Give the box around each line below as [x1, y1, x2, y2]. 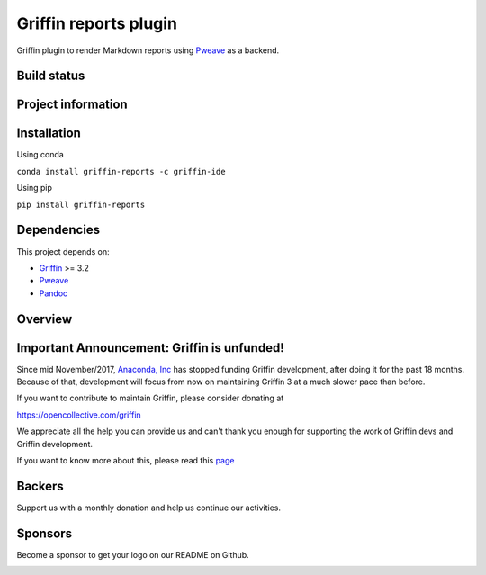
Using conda [16, 149, 65, 160]
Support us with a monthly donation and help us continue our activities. [16, 502, 281, 513]
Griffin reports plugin [16, 13, 178, 33]
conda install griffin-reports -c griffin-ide [16, 166, 226, 176]
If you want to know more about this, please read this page [16, 455, 235, 465]
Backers [16, 478, 64, 494]
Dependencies [16, 222, 101, 238]
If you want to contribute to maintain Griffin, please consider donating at [16, 392, 284, 404]
